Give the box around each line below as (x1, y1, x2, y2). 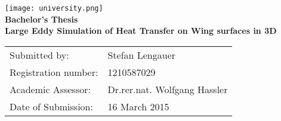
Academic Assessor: (10, 82, 91, 96)
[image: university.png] (5, 4, 103, 12)
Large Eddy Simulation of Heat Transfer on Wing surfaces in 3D (5, 24, 277, 37)
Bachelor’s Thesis (5, 12, 78, 25)
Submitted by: (10, 47, 69, 62)
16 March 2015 (107, 99, 169, 113)
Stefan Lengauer (107, 47, 176, 62)
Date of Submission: (10, 99, 93, 113)
